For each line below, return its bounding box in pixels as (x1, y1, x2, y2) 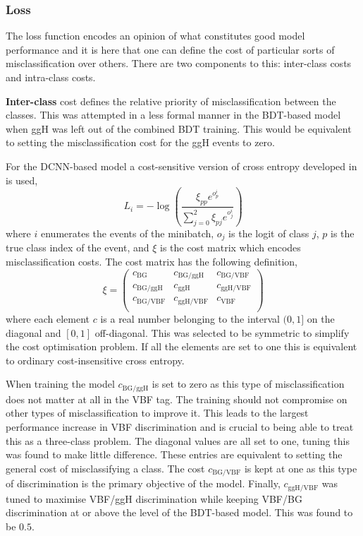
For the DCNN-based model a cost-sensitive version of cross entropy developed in (6, 158, 357, 173)
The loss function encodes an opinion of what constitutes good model (6, 28, 305, 43)
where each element (6, 311, 90, 326)
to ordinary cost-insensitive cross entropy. (6, 352, 185, 367)
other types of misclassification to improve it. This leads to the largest (6, 405, 309, 420)
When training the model (6, 376, 115, 391)
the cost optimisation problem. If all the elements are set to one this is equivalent (6, 339, 357, 354)
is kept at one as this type (244, 460, 357, 475)
